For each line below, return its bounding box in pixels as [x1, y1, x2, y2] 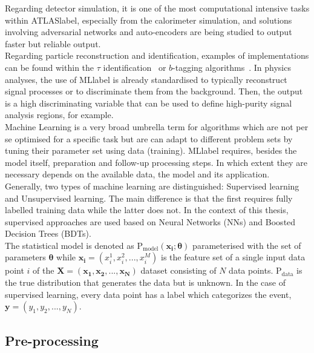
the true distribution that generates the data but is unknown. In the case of [5, 276, 286, 289]
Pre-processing [5, 331, 99, 349]
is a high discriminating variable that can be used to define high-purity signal [5, 96, 292, 109]
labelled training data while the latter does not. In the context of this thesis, [5, 203, 289, 216]
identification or [103, 61, 166, 73]
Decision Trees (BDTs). [5, 227, 91, 240]
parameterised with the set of [192, 239, 301, 251]
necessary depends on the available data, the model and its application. [5, 168, 270, 180]
